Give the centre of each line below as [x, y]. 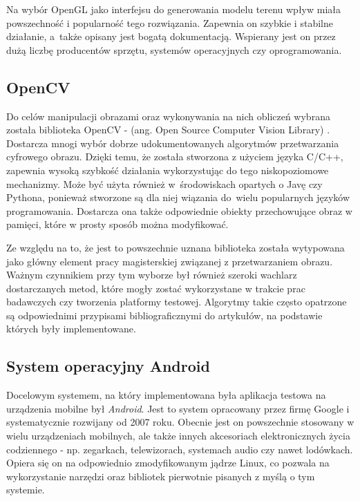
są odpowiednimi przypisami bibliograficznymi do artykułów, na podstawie [164, 315]
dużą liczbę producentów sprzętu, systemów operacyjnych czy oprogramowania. [174, 49]
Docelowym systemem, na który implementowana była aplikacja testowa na [166, 395]
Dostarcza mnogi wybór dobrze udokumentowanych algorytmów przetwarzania [173, 143]
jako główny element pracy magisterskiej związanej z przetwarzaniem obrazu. [170, 261]
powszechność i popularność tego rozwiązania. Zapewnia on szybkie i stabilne [170, 22]
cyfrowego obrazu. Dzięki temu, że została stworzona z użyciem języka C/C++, [175, 157]
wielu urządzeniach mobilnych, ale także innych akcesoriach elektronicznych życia [178, 436]
